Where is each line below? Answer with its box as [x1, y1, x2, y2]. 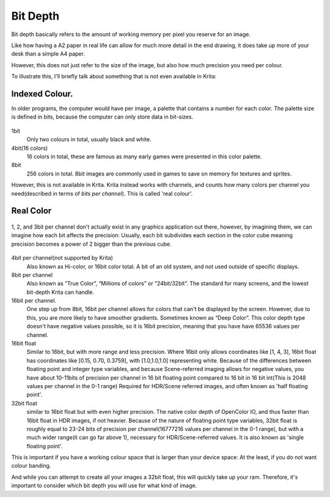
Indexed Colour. [11, 89, 73, 99]
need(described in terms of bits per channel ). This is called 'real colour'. [11, 190, 193, 197]
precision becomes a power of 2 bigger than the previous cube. [11, 240, 172, 248]
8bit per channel [11, 271, 53, 278]
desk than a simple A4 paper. [11, 50, 85, 57]
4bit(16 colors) [11, 144, 48, 152]
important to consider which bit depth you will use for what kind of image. [11, 482, 197, 489]
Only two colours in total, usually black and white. [26, 136, 152, 143]
